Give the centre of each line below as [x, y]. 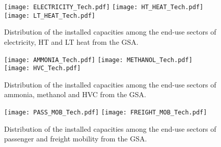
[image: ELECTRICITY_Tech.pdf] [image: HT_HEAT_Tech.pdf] [104, 7]
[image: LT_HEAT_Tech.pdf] [50, 16]
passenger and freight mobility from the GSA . [76, 139]
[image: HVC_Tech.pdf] [43, 68]
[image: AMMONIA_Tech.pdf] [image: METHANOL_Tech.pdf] [98, 60]
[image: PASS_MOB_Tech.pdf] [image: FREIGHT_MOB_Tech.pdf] [106, 112]
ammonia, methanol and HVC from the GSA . [75, 94]
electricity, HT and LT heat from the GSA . [71, 41]
